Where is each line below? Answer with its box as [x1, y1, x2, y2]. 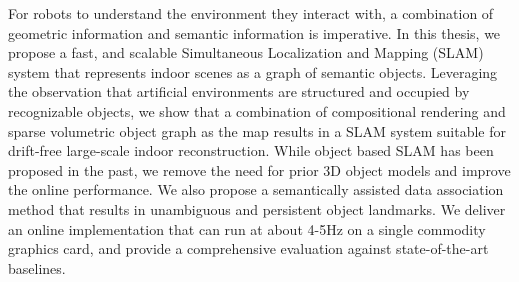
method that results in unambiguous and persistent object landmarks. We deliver [8, 198, 506, 219]
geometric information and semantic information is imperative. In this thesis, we [8, 22, 501, 43]
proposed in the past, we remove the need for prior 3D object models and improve [8, 159, 511, 180]
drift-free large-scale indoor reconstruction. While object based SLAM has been [8, 140, 494, 161]
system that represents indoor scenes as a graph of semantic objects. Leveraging [8, 61, 498, 82]
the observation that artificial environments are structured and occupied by [8, 81, 470, 102]
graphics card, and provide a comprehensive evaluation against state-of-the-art [8, 238, 489, 259]
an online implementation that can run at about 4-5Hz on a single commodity [8, 218, 486, 239]
